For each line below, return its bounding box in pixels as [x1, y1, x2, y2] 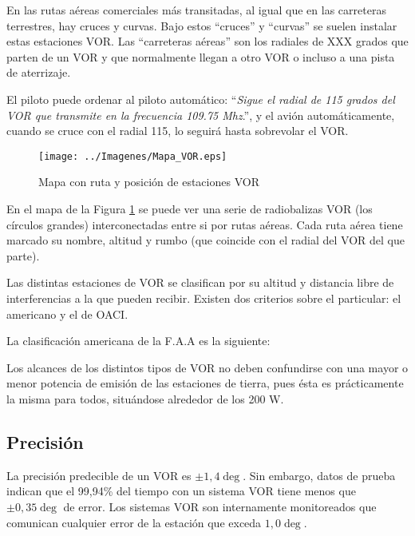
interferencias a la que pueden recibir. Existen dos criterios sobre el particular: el [6, 289, 401, 306]
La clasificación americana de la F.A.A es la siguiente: [6, 332, 271, 349]
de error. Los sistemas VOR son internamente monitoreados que [63, 498, 377, 514]
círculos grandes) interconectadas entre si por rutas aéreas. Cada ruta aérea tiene [6, 216, 403, 232]
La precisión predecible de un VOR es [6, 467, 192, 483]
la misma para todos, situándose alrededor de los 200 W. [6, 390, 284, 407]
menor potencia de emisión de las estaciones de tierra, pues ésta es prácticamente [6, 375, 404, 391]
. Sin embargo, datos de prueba [243, 467, 396, 483]
